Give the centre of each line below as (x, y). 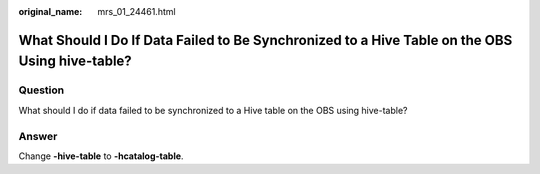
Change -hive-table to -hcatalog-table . (101, 156)
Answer (38, 136)
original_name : (50, 11)
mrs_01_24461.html (136, 11)
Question (41, 90)
